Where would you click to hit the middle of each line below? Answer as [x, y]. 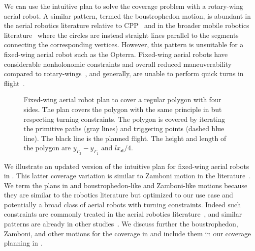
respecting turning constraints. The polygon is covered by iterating [125, 119]
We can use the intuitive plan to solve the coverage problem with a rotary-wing [124, 6]
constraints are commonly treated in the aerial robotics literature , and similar [123, 214]
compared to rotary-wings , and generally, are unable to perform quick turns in [124, 73]
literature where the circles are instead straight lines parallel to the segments [121, 35]
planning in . [23, 243]
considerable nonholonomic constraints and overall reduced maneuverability [118, 64]
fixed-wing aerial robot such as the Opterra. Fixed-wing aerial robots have [116, 54]
